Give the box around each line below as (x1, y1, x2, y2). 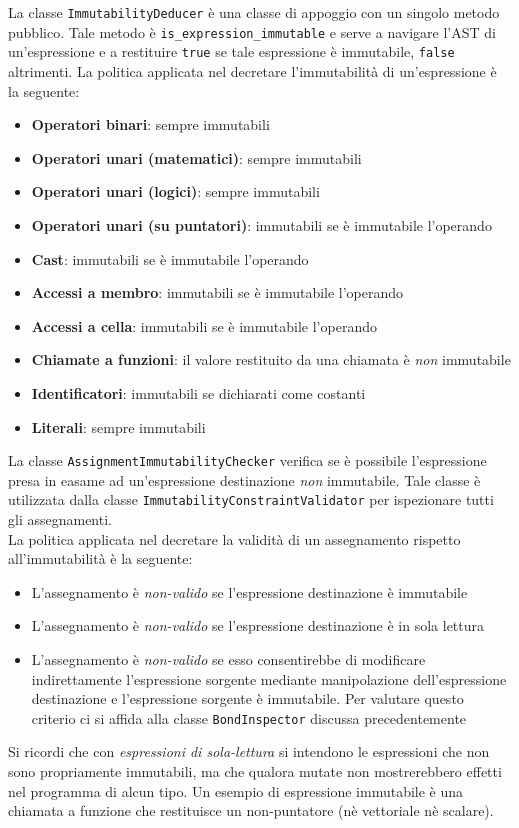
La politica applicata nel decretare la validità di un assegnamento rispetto (8, 528, 461, 549)
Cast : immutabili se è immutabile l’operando (31, 248, 309, 269)
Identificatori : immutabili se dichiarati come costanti (31, 382, 366, 403)
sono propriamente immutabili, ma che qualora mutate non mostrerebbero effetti (8, 761, 502, 781)
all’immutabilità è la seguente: (8, 548, 193, 569)
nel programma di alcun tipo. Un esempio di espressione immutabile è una (8, 780, 464, 801)
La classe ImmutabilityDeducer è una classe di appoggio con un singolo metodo (8, 2, 500, 22)
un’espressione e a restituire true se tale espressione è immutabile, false (8, 41, 455, 62)
